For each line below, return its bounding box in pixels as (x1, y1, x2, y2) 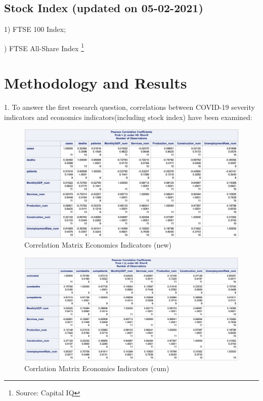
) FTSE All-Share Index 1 (4, 41, 84, 53)
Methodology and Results (4, 72, 187, 93)
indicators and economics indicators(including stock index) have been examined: (4, 111, 252, 122)
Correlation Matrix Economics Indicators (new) (24, 239, 172, 250)
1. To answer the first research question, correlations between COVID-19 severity (4, 102, 255, 112)
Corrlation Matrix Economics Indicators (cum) (24, 363, 169, 373)
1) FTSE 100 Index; (4, 24, 66, 34)
